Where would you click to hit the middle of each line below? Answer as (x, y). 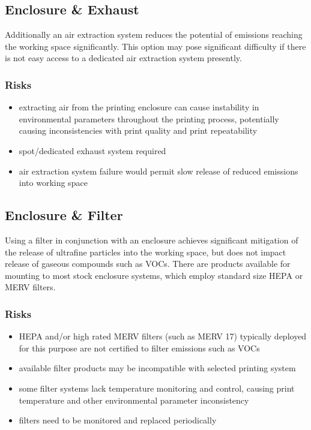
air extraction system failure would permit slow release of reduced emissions (159, 171)
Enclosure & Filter (64, 215)
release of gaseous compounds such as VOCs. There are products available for (148, 264)
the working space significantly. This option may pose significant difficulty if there (155, 46)
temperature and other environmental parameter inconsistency (134, 400)
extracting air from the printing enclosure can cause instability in (139, 107)
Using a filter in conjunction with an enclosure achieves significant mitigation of (152, 240)
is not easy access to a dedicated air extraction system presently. (123, 58)
